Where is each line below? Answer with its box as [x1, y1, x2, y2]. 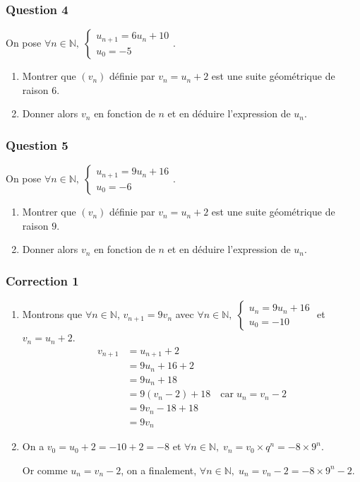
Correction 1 [6, 271, 79, 289]
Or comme [22, 462, 68, 477]
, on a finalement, [121, 462, 197, 477]
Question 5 [6, 136, 68, 153]
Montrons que [22, 307, 83, 322]
